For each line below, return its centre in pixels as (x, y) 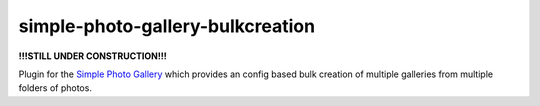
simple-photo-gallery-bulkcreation (166, 26)
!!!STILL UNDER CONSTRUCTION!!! (92, 56)
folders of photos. (55, 88)
